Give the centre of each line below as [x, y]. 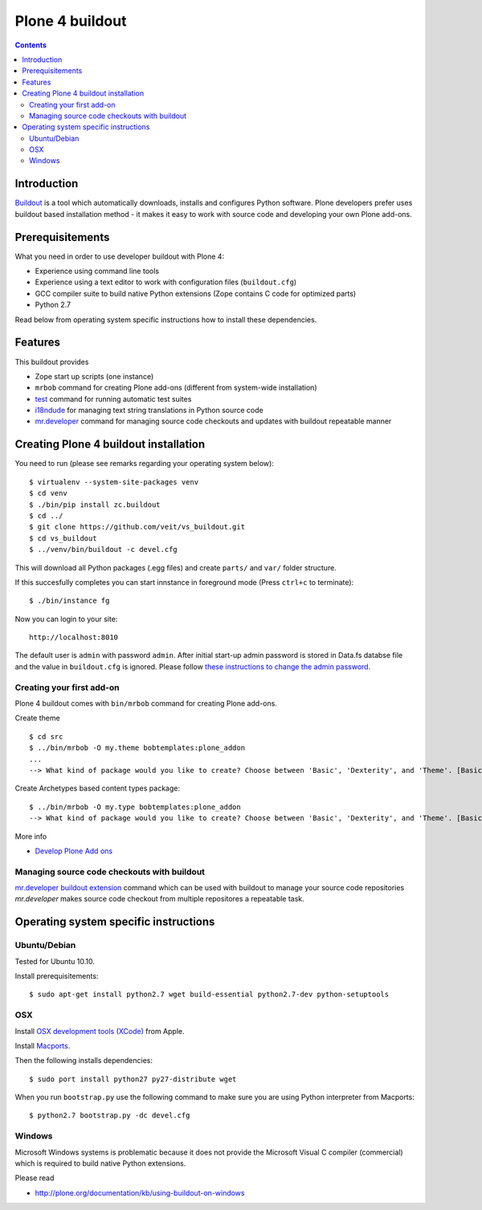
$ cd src [46, 736]
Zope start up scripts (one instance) [94, 376]
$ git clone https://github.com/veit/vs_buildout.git [137, 527]
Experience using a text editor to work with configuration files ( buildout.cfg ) [166, 282]
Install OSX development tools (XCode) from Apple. [100, 1031]
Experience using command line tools [97, 271]
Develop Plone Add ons [74, 851]
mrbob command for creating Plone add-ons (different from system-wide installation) [176, 388]
